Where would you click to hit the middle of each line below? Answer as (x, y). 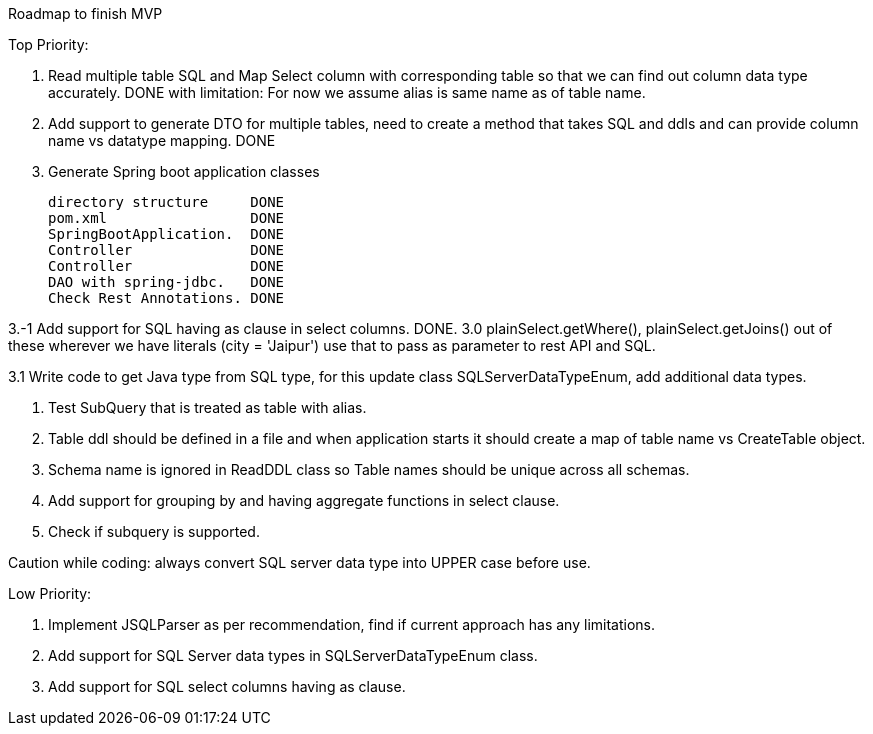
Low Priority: (50, 593)
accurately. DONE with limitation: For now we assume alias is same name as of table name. (347, 92)
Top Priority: (48, 44)
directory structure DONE (166, 202)
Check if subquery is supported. (154, 531)
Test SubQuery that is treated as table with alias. (207, 407)
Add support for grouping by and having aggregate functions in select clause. (304, 500)
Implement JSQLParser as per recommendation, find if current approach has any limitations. (351, 624)
